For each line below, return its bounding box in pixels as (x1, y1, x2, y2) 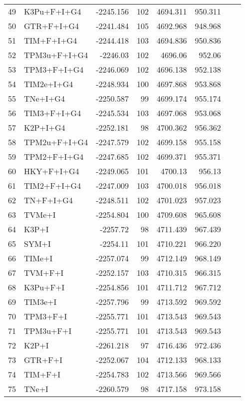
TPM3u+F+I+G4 (24, 49, 88, 61)
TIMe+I (24, 252, 53, 264)
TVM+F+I (24, 267, 64, 278)
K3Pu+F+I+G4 (24, 6, 81, 17)
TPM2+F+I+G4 (24, 151, 84, 162)
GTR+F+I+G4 (24, 20, 79, 32)
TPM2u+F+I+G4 (24, 136, 88, 148)
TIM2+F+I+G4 (24, 180, 81, 191)
